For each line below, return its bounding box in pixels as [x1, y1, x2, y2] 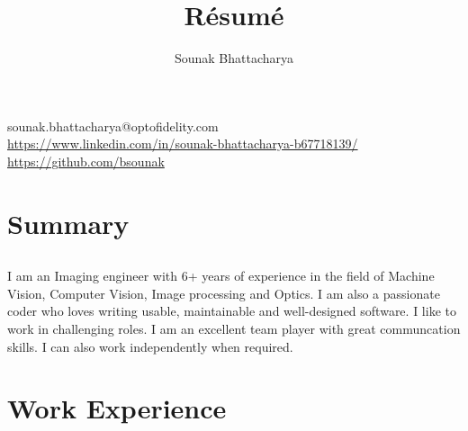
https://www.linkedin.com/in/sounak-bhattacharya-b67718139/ [7, 134, 358, 153]
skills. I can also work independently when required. [7, 337, 293, 355]
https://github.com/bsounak [7, 151, 165, 170]
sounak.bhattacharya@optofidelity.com [7, 116, 219, 135]
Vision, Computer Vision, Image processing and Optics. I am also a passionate [7, 283, 440, 302]
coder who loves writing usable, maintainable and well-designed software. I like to [7, 301, 456, 320]
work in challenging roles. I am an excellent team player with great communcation [7, 319, 461, 338]
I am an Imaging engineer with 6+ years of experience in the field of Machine [7, 266, 435, 285]
